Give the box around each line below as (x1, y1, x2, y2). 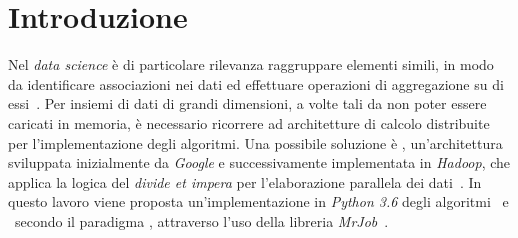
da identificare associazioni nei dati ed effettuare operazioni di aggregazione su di (8, 73, 504, 94)
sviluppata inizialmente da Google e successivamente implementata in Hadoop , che (8, 152, 511, 173)
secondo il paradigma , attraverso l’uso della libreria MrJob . (14, 210, 389, 231)
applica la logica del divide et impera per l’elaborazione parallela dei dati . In (8, 171, 482, 192)
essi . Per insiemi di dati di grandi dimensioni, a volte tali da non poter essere (8, 93, 487, 114)
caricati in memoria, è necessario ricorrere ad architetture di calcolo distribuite (8, 112, 490, 133)
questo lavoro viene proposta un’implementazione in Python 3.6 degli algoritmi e (8, 191, 509, 212)
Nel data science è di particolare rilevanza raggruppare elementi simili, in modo (8, 54, 494, 75)
